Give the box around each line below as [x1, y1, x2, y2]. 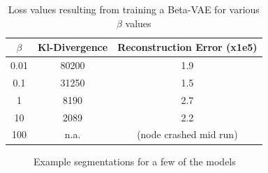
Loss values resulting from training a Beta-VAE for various [8, 2, 260, 16]
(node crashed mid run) [137, 127, 238, 142]
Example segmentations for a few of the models [33, 153, 236, 168]
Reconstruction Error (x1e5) [117, 40, 258, 54]
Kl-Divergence [37, 40, 108, 54]
